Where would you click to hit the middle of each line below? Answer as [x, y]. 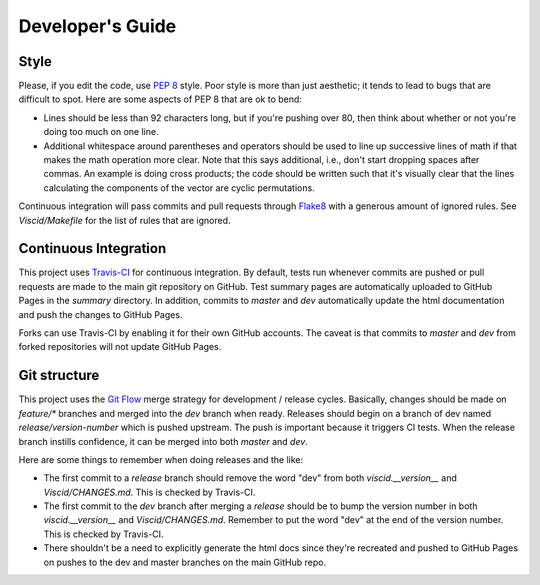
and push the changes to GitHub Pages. [100, 314]
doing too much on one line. [101, 132]
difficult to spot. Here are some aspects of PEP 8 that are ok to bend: [160, 99]
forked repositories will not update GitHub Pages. [120, 347]
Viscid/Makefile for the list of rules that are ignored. [124, 220]
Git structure [59, 375]
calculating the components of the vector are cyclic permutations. [179, 187]
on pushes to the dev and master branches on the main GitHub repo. [185, 562]
